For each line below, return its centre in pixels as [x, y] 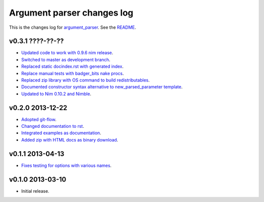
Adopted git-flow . [39, 119]
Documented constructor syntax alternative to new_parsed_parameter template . [102, 87]
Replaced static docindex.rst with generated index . [73, 66]
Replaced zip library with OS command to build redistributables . [86, 80]
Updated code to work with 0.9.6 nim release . [67, 53]
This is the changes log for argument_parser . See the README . [73, 27]
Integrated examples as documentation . [61, 133]
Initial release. [35, 191]
